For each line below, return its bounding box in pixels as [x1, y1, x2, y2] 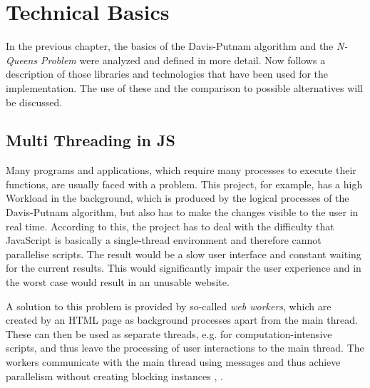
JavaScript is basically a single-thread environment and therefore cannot [6, 233, 322, 247]
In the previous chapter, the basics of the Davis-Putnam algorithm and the [6, 39, 334, 53]
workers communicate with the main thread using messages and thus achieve [6, 354, 341, 369]
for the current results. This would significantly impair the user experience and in [6, 260, 361, 275]
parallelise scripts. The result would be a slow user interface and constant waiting [6, 246, 361, 261]
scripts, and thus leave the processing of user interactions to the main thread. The [6, 340, 364, 355]
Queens [6, 52, 38, 67]
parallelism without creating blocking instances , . [6, 368, 223, 383]
